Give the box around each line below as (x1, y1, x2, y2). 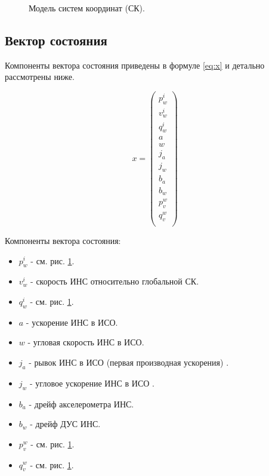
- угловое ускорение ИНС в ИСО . (30, 376, 154, 389)
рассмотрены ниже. (5, 70, 75, 83)
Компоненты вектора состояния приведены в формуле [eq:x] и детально (5, 58, 265, 71)
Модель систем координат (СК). (29, 2, 145, 14)
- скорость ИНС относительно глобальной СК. (30, 275, 199, 288)
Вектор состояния (5, 30, 107, 49)
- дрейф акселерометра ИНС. (29, 397, 134, 410)
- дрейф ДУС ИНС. (30, 418, 101, 430)
